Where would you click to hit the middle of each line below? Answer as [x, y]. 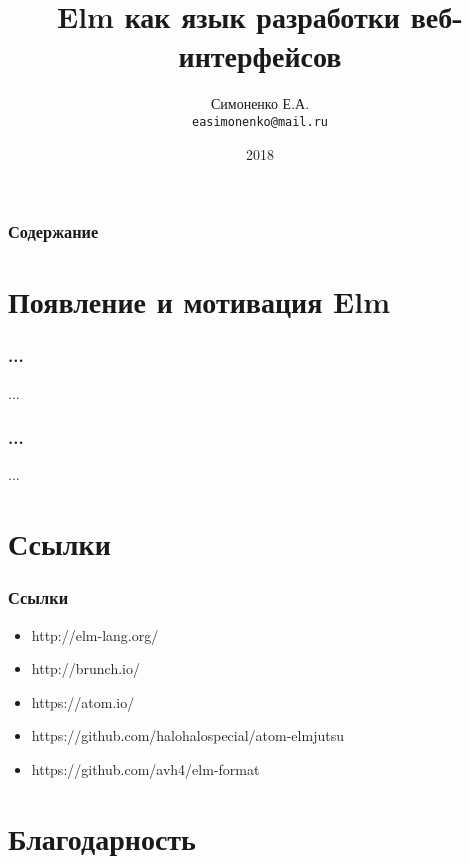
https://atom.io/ [83, 701]
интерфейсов [260, 55]
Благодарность [102, 837]
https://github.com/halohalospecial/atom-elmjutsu [187, 735]
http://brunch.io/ [85, 668]
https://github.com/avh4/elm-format [145, 769]
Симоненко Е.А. [260, 103]
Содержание [53, 231]
